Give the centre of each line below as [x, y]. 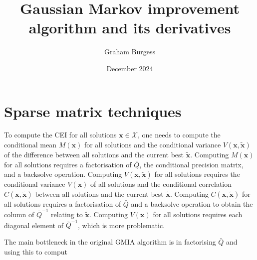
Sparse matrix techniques [93, 111]
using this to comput [36, 251]
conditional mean [30, 145]
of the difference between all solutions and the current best [94, 155]
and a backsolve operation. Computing [63, 174]
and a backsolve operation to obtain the [192, 203]
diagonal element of [34, 225]
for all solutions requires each [198, 214]
